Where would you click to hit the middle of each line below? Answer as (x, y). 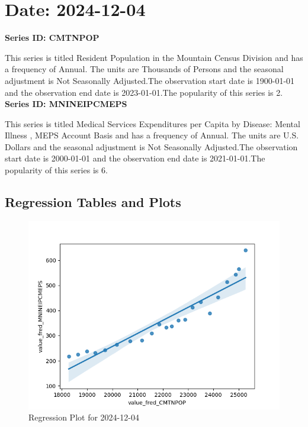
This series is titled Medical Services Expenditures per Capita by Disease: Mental (153, 123)
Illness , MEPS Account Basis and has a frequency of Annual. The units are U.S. (152, 135)
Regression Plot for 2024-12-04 (84, 417)
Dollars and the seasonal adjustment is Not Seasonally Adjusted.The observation (151, 146)
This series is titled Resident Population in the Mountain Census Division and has (154, 57)
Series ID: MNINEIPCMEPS (66, 104)
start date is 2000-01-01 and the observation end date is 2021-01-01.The (135, 158)
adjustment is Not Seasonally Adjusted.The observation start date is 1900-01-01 (150, 80)
